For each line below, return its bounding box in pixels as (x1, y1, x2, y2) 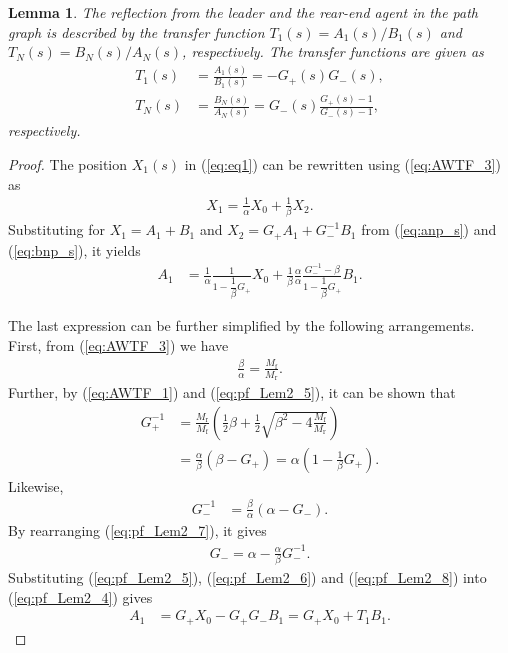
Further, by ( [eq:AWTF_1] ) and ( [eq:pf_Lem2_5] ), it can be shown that (8, 382, 456, 403)
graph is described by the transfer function (8, 21, 265, 42)
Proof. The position (8, 154, 128, 175)
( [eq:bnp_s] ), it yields (8, 239, 141, 260)
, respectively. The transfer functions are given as (182, 41, 484, 62)
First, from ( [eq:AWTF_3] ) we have (8, 334, 229, 355)
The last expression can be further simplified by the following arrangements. (8, 315, 475, 336)
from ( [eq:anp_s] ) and (361, 219, 497, 240)
